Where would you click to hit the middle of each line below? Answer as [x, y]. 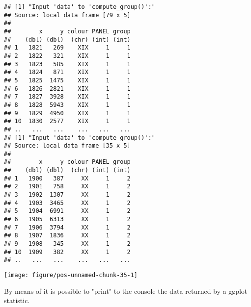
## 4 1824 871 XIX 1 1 [67, 72]
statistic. [17, 300]
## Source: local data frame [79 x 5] [67, 15]
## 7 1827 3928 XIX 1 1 [67, 97]
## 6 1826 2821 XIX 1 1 [67, 89]
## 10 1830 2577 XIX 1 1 [67, 121]
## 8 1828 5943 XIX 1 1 [67, 105]
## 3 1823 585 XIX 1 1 [67, 64]
